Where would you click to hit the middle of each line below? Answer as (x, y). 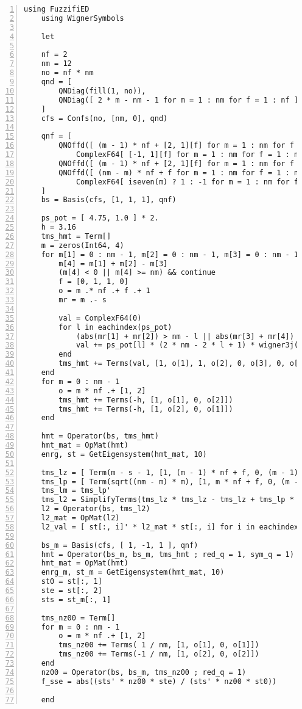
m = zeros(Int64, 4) (83, 245)
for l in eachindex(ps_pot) (115, 327)
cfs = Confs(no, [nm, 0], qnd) (104, 118)
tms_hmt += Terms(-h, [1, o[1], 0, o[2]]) (146, 400)
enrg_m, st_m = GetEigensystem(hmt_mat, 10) (133, 573)
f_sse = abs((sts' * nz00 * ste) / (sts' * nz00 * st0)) (159, 681)
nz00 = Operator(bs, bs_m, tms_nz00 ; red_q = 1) (144, 672)
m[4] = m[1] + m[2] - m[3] (113, 264)
